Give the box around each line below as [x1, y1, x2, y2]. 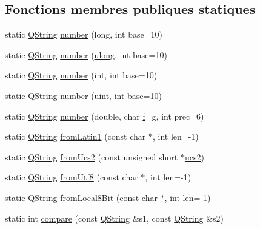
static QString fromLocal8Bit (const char [5, 191, 158, 203]
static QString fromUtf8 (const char [5, 171, 138, 183]
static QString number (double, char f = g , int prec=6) [5, 109, 204, 122]
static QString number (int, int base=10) [5, 69, 158, 81]
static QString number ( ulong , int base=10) [5, 48, 167, 61]
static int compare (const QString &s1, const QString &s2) [5, 211, 224, 224]
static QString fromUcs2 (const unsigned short [5, 150, 178, 163]
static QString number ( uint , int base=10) [5, 89, 162, 101]
